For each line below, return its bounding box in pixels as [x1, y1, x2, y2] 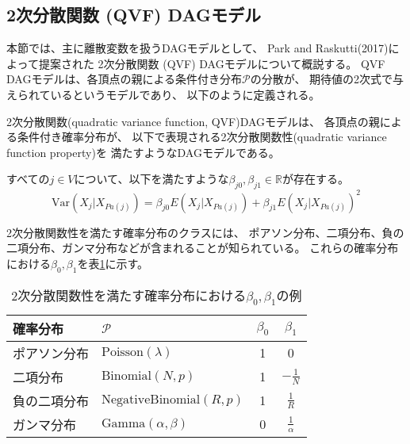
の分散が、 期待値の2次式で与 [250, 71, 404, 87]
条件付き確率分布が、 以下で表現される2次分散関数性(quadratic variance [17, 128, 387, 145]
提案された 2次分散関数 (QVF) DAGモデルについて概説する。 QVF [38, 55, 385, 71]
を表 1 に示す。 [77, 255, 149, 271]
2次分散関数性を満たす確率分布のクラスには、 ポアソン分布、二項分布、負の [6, 224, 404, 240]
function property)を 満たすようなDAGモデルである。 [6, 144, 280, 160]
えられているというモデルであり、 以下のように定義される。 [6, 86, 320, 102]
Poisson [102, 345, 144, 358]
